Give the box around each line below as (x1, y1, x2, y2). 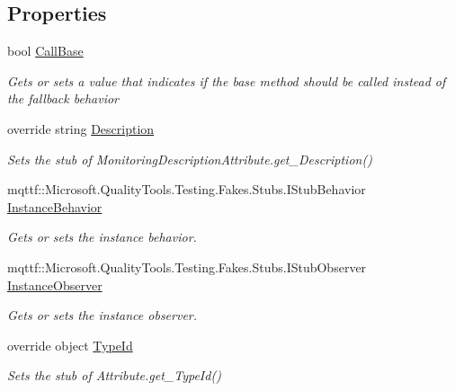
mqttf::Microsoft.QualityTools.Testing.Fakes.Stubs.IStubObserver (7, 257, 367, 276)
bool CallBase (7, 41, 84, 60)
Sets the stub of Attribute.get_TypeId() (7, 366, 221, 385)
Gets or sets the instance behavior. (7, 227, 197, 246)
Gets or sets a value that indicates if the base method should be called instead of (7, 71, 446, 90)
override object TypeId (7, 335, 133, 354)
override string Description (7, 119, 155, 138)
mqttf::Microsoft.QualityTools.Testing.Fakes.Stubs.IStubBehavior (7, 180, 366, 199)
